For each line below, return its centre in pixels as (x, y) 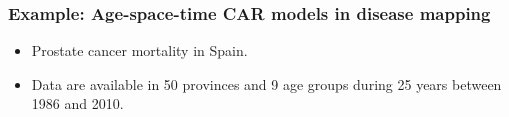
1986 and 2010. (77, 103)
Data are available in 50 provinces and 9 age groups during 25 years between (266, 83)
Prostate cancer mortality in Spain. (139, 50)
